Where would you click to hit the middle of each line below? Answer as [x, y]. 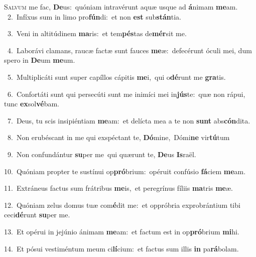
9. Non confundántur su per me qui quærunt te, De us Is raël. [102, 154]
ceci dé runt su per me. [37, 215]
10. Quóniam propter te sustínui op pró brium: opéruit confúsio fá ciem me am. [125, 171]
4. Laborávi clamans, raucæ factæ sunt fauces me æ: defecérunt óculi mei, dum [130, 50]
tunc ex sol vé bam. [32, 104]
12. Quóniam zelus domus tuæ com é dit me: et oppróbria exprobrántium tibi [122, 205]
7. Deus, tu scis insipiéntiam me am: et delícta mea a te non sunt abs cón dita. [129, 120]
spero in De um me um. [40, 60]
